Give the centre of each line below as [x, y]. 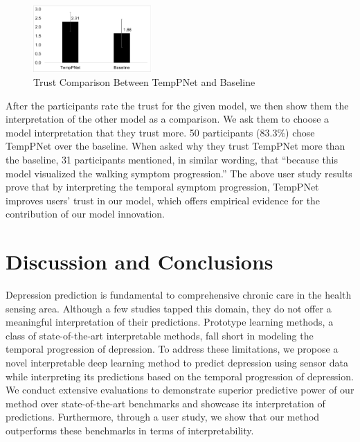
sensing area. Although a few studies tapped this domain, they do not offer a [169, 308]
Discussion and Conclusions [139, 262]
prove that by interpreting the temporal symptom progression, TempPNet [162, 187]
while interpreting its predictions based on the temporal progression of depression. [180, 376]
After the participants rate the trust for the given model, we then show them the [177, 105]
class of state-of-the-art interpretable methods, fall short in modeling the [160, 335]
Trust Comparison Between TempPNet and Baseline [144, 82]
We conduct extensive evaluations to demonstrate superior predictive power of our [180, 390]
